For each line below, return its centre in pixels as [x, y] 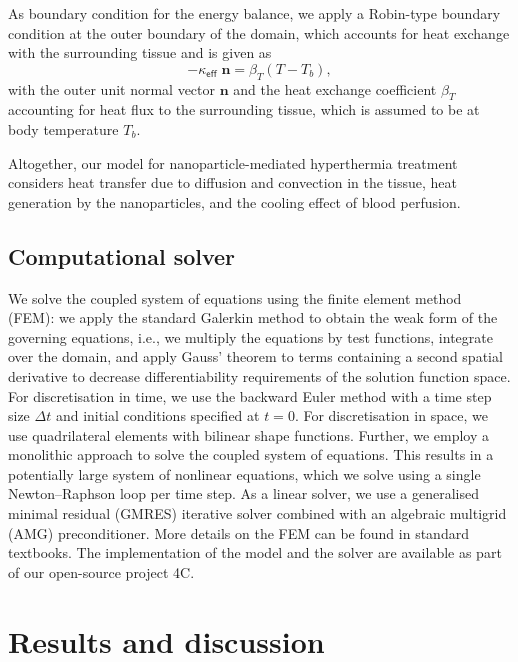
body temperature [63, 128]
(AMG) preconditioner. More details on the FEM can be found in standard [238, 532]
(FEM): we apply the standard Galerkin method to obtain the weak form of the [253, 317]
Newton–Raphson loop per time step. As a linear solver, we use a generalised [243, 493]
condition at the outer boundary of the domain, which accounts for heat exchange [259, 32]
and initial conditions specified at [157, 415]
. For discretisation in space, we [391, 415]
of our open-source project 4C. [101, 571]
